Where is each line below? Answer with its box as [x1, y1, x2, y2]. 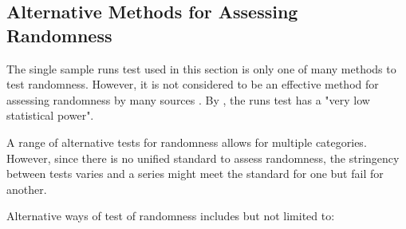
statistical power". [6, 107, 94, 124]
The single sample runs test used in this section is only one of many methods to [6, 60, 396, 77]
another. [6, 180, 47, 197]
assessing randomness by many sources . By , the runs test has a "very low [6, 91, 370, 108]
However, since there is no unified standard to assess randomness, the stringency [6, 149, 400, 166]
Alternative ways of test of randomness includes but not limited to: [6, 207, 335, 224]
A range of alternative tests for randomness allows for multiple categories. [6, 133, 367, 150]
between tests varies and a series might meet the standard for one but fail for [6, 165, 384, 182]
